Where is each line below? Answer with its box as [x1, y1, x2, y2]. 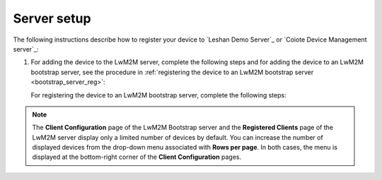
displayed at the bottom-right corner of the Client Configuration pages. [32, 152, 242, 162]
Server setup [13, 11, 91, 26]
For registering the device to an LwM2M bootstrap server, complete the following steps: [30, 90, 286, 99]
